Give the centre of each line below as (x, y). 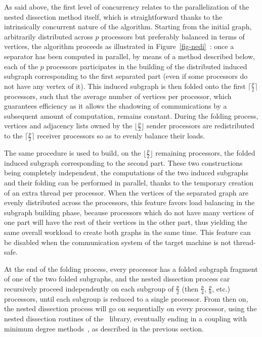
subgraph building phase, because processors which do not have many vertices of (129, 212)
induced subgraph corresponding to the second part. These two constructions (123, 162)
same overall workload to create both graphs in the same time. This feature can (127, 232)
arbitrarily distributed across (49, 36)
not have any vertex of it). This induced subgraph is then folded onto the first (125, 86)
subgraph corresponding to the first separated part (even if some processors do (126, 76)
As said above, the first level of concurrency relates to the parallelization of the (127, 7)
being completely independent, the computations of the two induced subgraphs (126, 173)
